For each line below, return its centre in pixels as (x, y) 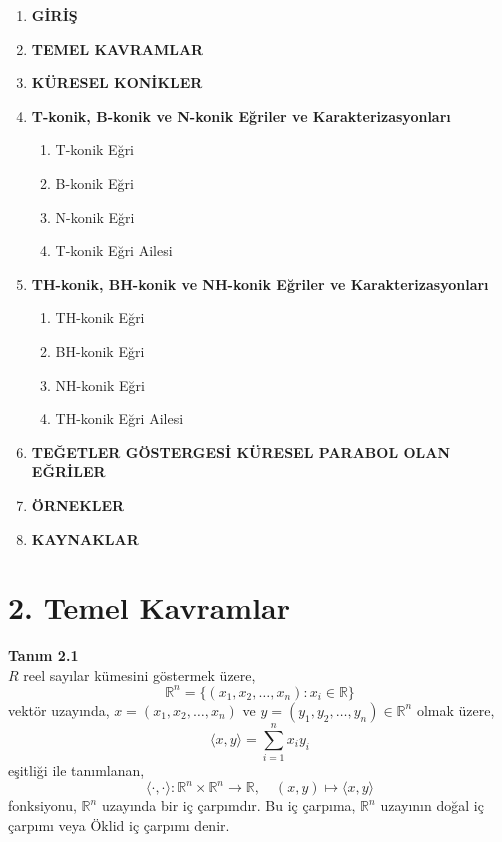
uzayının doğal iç (432, 805)
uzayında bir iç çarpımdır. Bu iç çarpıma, (228, 805)
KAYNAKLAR (85, 538)
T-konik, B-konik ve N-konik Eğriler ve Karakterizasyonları (241, 115)
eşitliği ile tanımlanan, (76, 770)
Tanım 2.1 (43, 655)
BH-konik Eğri (100, 350)
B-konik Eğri (94, 182)
